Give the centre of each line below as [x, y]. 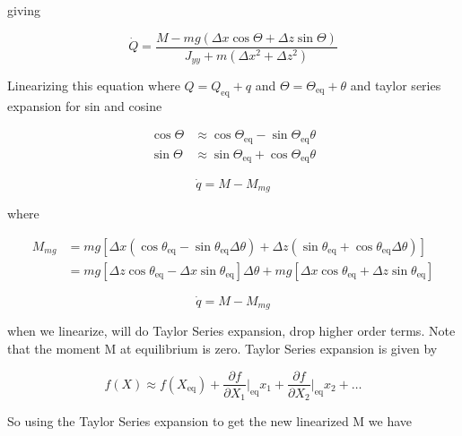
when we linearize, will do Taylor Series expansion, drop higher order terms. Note [231, 331]
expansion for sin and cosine [85, 105]
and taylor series [396, 85]
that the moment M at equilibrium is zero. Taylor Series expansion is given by [222, 348]
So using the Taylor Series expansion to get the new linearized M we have [210, 421]
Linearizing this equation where [94, 85]
